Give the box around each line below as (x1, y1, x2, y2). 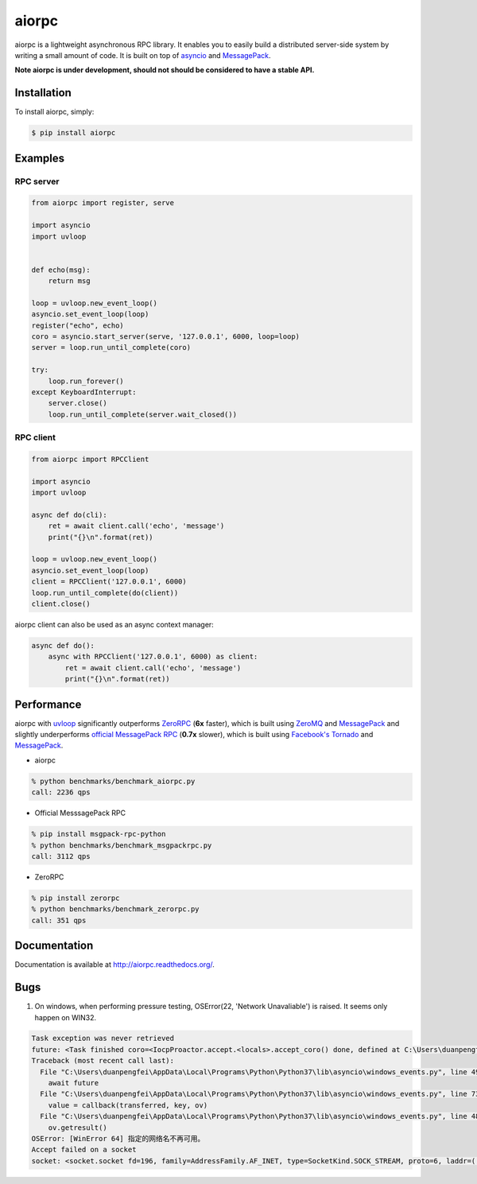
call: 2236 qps (31, 788, 91, 797)
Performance (14, 697, 82, 711)
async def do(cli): (31, 510, 107, 519)
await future (48, 1078, 99, 1088)
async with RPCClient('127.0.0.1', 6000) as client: (48, 652, 258, 662)
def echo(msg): (31, 265, 91, 274)
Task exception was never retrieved (31, 1034, 175, 1043)
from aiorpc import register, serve (31, 199, 175, 208)
